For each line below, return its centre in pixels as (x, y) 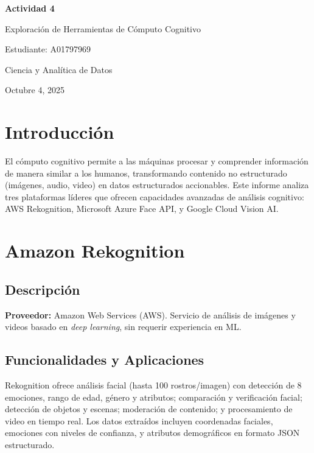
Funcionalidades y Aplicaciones (105, 360)
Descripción (43, 289)
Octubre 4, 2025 (35, 90)
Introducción (60, 132)
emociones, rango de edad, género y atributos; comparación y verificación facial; (154, 397)
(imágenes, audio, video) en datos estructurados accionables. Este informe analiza (157, 185)
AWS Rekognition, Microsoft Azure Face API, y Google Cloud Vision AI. (142, 209)
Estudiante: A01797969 (48, 49)
